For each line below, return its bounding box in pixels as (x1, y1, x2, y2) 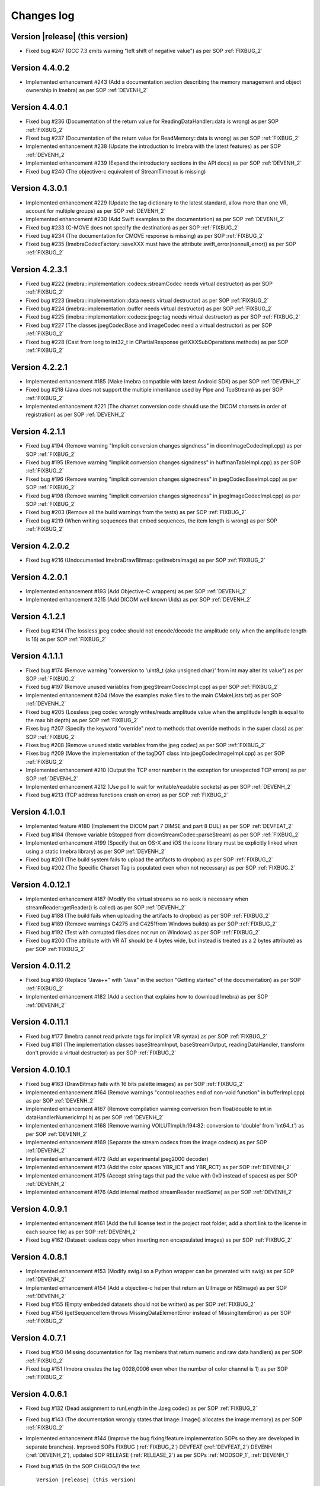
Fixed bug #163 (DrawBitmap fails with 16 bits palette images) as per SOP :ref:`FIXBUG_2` (25, 1081, 244, 1088)
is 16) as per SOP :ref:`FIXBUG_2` (25, 635, 107, 643)
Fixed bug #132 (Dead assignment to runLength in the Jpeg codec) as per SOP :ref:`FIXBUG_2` (25, 1405, 258, 1412)
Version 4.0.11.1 (11, 1017, 69, 1027)
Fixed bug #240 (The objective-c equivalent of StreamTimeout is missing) (25, 168, 206, 175)
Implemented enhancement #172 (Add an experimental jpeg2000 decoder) (25, 1155, 209, 1162)
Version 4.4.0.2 (11, 62, 71, 73)
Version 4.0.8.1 (11, 1252, 68, 1262)
